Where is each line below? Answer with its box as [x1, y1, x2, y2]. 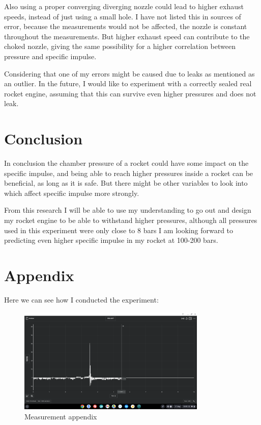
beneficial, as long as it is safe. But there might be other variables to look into [4, 178, 248, 188]
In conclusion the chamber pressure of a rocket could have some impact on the [4, 158, 249, 168]
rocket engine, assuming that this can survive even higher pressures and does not [4, 88, 256, 98]
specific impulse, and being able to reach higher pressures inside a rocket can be [4, 167, 253, 178]
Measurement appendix [24, 411, 97, 421]
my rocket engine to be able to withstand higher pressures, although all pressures [4, 215, 257, 226]
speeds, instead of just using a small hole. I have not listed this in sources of [4, 11, 241, 21]
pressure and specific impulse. [4, 51, 97, 61]
